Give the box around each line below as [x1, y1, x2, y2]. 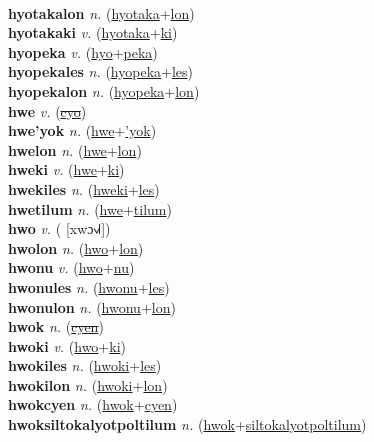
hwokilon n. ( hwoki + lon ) [8, 374, 168, 395]
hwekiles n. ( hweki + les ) [8, 178, 160, 199]
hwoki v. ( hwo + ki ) [8, 335, 126, 356]
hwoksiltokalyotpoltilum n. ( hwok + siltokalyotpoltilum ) [8, 414, 367, 435]
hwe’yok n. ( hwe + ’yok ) [8, 120, 157, 141]
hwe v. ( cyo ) [8, 100, 87, 121]
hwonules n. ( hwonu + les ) [8, 276, 170, 297]
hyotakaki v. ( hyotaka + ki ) [8, 22, 178, 43]
